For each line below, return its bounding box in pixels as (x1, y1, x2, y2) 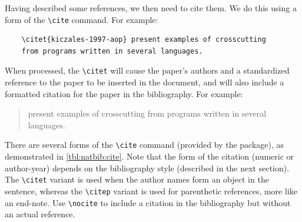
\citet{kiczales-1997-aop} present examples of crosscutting (21, 35, 266, 44)
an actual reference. (5, 208, 75, 220)
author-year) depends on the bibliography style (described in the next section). (5, 161, 290, 174)
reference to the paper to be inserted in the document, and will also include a (5, 76, 284, 88)
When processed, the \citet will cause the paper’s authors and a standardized (5, 64, 290, 77)
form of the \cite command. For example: (5, 13, 158, 25)
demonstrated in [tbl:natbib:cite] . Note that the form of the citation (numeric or (5, 150, 294, 163)
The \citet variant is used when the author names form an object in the (5, 173, 269, 185)
